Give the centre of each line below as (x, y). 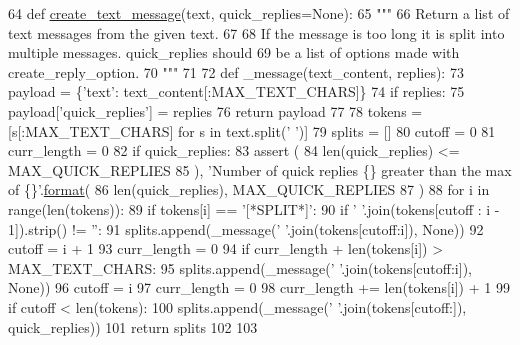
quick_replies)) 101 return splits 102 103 (133, 326)
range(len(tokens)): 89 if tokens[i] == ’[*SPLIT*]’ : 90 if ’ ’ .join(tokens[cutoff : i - (254, 208)
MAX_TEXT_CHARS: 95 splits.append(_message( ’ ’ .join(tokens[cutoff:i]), (240, 267)
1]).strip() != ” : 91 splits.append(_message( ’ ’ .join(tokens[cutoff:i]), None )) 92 (246, 228)
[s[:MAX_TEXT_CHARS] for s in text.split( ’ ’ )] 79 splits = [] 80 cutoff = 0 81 (252, 130)
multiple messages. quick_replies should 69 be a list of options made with (234, 52)
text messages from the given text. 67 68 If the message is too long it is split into (256, 32)
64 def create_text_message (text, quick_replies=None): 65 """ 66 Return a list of (259, 13)
